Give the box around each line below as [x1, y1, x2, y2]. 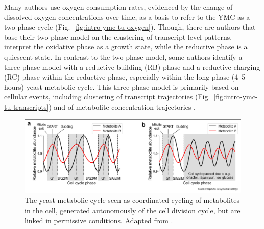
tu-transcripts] [4, 101, 49, 112]
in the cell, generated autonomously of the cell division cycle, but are [25, 205, 241, 216]
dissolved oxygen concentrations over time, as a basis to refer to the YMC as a [4, 11, 250, 22]
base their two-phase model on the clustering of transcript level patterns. [4, 31, 232, 42]
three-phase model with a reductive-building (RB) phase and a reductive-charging [4, 61, 260, 72]
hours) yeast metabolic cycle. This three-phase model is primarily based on [4, 81, 239, 92]
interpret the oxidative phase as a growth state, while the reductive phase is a [4, 41, 248, 52]
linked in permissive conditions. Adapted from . [25, 215, 173, 225]
